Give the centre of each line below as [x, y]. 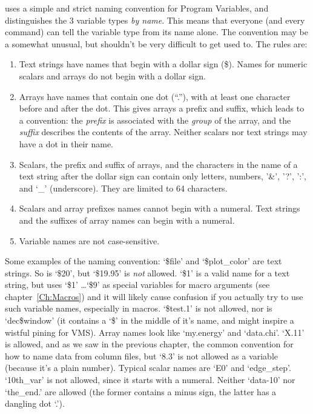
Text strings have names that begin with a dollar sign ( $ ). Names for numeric [163, 64]
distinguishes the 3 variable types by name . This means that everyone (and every [155, 20]
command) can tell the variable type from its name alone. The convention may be [157, 32]
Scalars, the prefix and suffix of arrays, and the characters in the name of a [158, 164]
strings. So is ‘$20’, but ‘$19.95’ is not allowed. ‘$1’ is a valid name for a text [147, 272]
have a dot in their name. [66, 143]
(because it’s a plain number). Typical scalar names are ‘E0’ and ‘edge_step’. [148, 368]
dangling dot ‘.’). [35, 403]
